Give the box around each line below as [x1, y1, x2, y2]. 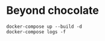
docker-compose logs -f [6, 28, 66, 35]
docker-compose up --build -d [6, 24, 83, 30]
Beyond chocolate [6, 4, 100, 17]
